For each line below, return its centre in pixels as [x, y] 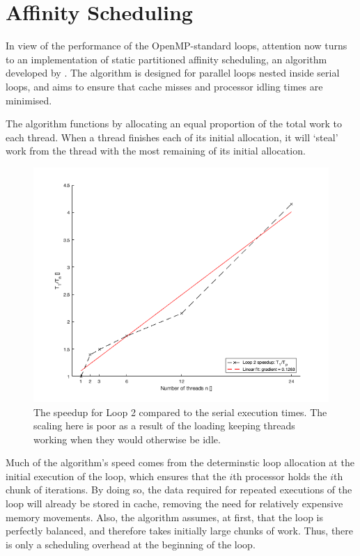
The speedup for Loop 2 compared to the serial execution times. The [180, 412]
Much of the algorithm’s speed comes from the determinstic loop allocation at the [180, 462]
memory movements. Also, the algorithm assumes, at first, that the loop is [164, 517]
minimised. [29, 100]
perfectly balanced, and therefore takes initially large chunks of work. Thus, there [180, 531]
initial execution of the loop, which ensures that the [116, 476]
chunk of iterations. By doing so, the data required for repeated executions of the [179, 490]
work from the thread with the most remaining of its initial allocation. [156, 151]
